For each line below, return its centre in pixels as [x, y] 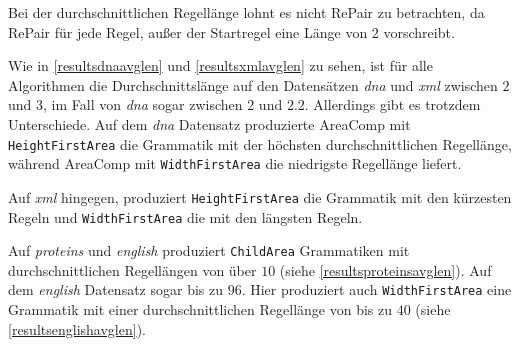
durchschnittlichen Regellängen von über [132, 269]
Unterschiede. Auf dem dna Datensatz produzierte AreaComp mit [209, 123]
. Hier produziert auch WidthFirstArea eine [376, 289]
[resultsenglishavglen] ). [77, 328]
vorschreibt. [419, 31]
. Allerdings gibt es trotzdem [392, 104]
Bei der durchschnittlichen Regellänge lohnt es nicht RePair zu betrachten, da [246, 12]
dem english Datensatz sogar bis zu [116, 289]
